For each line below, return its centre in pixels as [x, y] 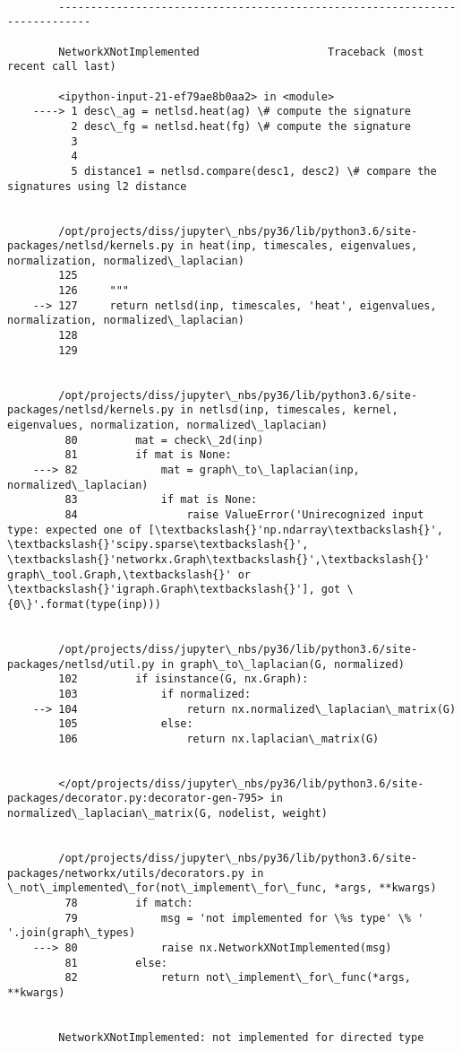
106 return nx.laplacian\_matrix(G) [219, 738]
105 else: [126, 724]
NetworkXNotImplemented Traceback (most [241, 52]
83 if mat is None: [161, 500]
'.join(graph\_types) [72, 933]
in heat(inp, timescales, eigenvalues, [299, 246]
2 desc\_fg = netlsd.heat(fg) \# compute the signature [241, 126]
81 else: [116, 963]
